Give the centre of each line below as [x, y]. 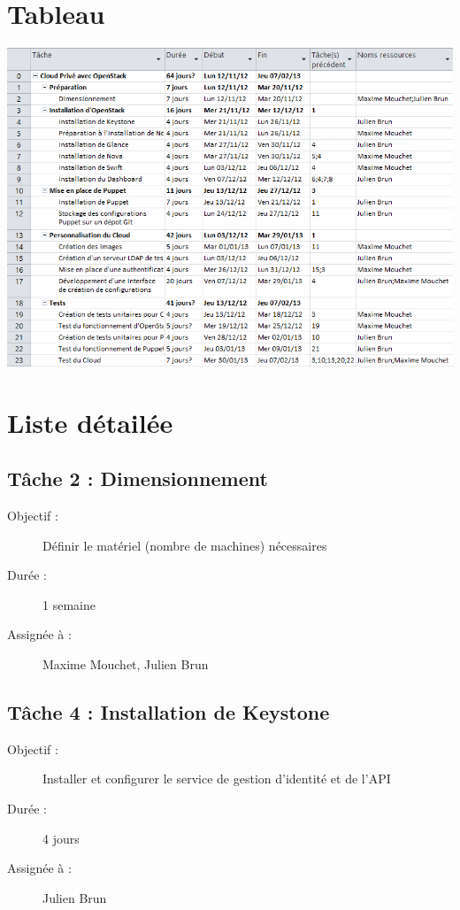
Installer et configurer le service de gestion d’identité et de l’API [217, 779]
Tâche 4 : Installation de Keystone [169, 711]
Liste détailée [90, 422]
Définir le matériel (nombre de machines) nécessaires [185, 545]
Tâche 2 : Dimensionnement [138, 478]
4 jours [61, 838]
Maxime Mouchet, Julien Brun [126, 663]
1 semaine [69, 604]
